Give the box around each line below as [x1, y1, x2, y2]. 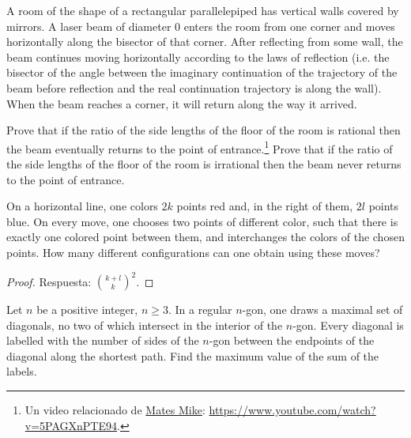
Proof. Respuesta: [6, 273, 92, 289]
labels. [6, 363, 37, 379]
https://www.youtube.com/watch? [209, 402, 376, 418]
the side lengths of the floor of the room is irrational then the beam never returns [6, 156, 402, 172]
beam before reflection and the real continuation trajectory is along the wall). [6, 79, 382, 96]
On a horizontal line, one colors [6, 198, 158, 214]
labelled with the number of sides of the [6, 332, 199, 349]
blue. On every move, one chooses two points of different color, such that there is [6, 213, 398, 229]
